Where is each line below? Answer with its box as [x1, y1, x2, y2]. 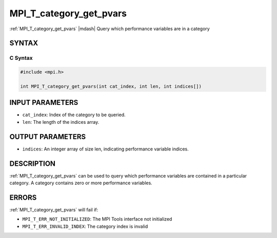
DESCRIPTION [9, 159, 56, 168]
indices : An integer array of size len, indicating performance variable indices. [22, 146, 189, 152]
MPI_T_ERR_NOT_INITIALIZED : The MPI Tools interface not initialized [22, 216, 172, 222]
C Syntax [9, 54, 33, 61]
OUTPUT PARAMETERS [9, 132, 86, 141]
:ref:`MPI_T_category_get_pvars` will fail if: [9, 206, 98, 212]
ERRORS [9, 193, 37, 202]
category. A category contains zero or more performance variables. [9, 180, 152, 186]
